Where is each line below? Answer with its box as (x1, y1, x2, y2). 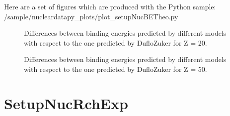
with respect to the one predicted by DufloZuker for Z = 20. (24, 37, 207, 48)
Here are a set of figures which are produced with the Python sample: (4, 1, 216, 11)
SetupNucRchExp (4, 93, 128, 113)
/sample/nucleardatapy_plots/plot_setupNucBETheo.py (4, 11, 178, 21)
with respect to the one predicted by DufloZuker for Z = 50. (24, 63, 207, 74)
